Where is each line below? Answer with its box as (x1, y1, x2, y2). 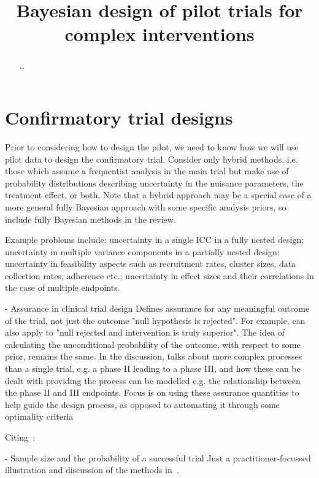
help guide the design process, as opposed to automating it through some (5, 398, 280, 411)
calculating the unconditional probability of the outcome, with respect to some (5, 337, 301, 350)
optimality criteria (5, 410, 74, 423)
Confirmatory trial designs (5, 105, 233, 130)
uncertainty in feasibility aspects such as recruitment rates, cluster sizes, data (5, 257, 296, 270)
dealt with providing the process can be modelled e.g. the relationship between (5, 374, 301, 387)
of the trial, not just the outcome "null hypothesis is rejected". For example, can (5, 314, 306, 326)
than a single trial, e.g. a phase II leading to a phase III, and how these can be (5, 362, 301, 375)
